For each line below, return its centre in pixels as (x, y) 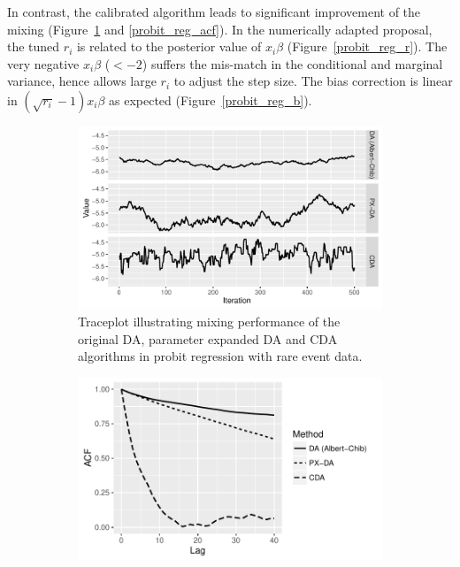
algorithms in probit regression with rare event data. (220, 356)
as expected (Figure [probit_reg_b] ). (211, 100)
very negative (43, 63)
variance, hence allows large (82, 81)
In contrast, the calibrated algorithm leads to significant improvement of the (214, 11)
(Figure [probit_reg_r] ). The (367, 46)
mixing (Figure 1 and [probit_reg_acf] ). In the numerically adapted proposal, (220, 29)
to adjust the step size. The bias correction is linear (313, 81)
